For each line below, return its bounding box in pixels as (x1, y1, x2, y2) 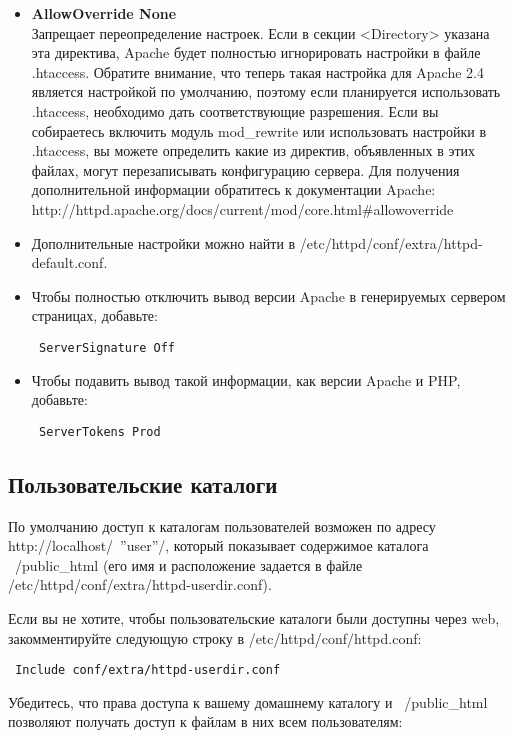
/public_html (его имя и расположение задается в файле (14, 554, 363, 575)
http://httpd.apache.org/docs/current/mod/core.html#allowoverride (31, 198, 454, 219)
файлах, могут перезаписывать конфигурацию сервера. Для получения (31, 159, 460, 180)
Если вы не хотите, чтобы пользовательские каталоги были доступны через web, (8, 607, 500, 628)
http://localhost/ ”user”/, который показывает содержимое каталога (8, 535, 429, 556)
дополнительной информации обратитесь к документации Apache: (31, 179, 436, 200)
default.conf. (31, 252, 108, 273)
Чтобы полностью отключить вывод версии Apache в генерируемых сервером (31, 285, 506, 306)
